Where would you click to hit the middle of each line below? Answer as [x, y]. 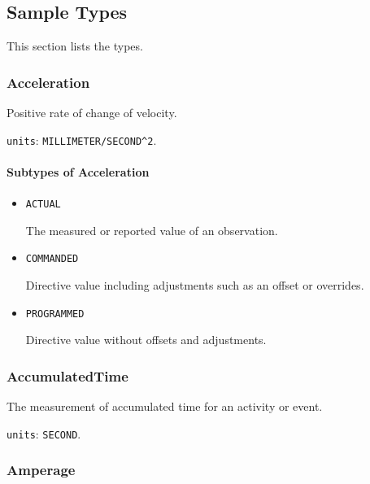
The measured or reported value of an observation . [152, 230]
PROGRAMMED [55, 314]
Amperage [41, 470]
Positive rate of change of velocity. [92, 113]
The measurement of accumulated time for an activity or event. [165, 406]
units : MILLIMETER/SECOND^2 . [82, 140]
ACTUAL [43, 205]
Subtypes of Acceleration [78, 171]
